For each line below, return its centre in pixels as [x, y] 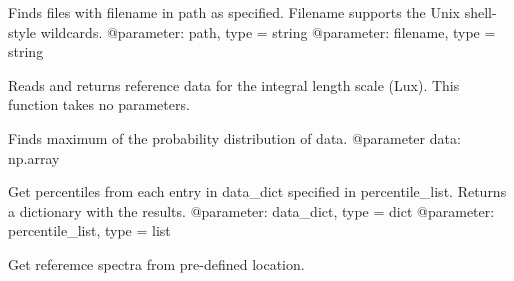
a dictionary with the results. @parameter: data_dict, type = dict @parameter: [251, 210]
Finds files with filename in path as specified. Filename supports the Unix [234, 12]
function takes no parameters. [99, 104]
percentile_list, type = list [89, 230]
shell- [480, 12]
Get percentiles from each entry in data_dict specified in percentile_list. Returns [257, 191]
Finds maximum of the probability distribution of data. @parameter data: [234, 137]
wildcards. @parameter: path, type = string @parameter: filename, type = [268, 31]
